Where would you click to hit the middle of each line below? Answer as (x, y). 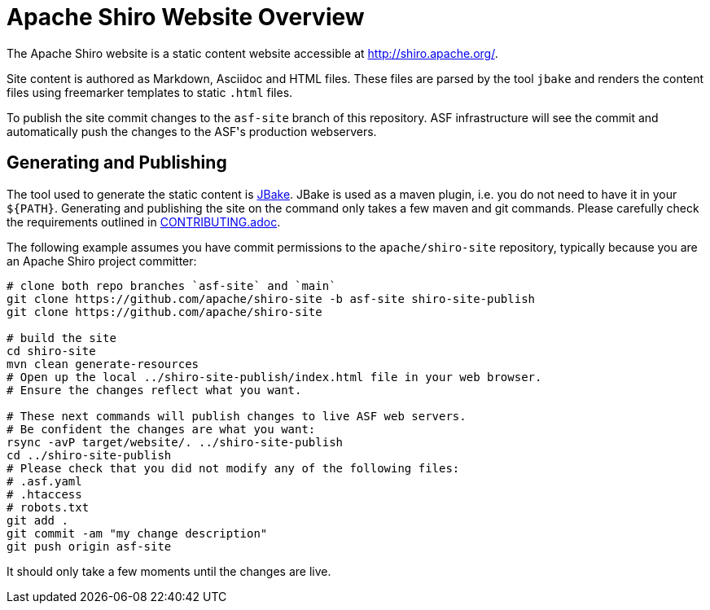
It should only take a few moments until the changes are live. (169, 571)
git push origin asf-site (89, 546)
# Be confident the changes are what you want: (161, 429)
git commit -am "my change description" (137, 533)
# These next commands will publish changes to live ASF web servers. (237, 416)
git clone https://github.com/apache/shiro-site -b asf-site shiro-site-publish (271, 298)
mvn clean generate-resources (103, 364)
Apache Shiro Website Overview (186, 17)
